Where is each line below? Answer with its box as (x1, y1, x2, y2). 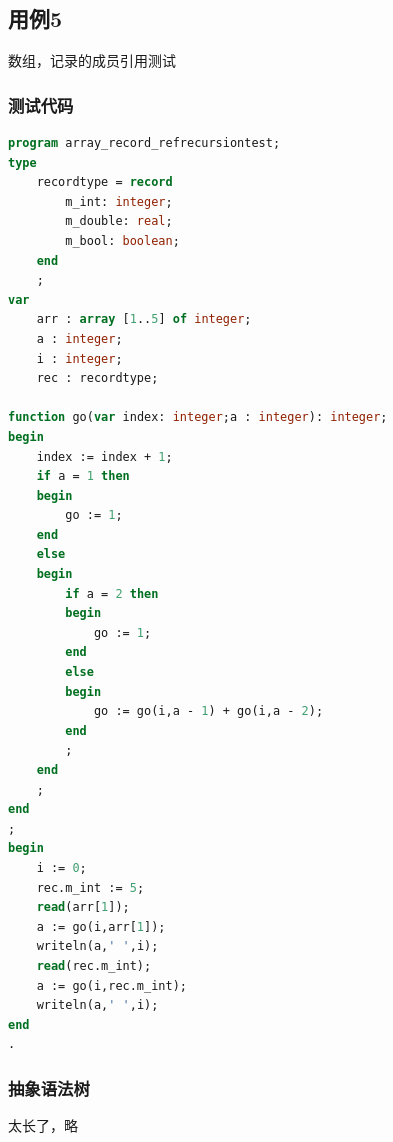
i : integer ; (36, 351, 123, 366)
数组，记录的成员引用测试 (8, 50, 176, 71)
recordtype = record (36, 175, 173, 190)
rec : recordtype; (36, 371, 159, 386)
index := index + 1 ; (36, 449, 173, 464)
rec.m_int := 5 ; (36, 880, 145, 895)
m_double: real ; (65, 214, 173, 229)
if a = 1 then (36, 469, 130, 484)
